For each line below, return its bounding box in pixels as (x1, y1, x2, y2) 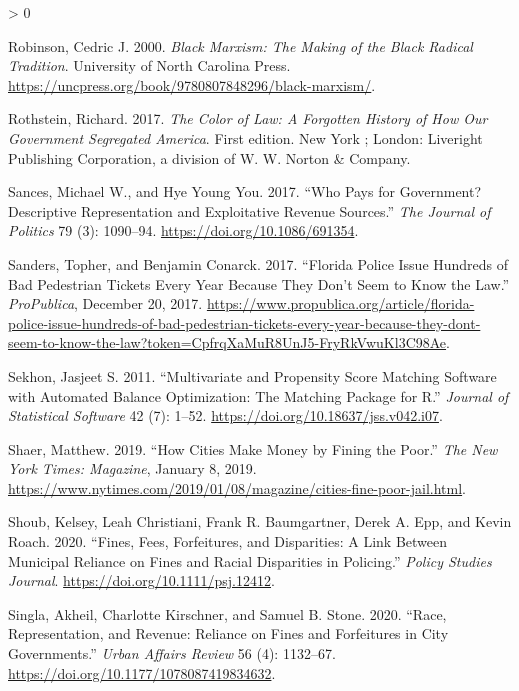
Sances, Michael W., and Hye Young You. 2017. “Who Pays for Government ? (8, 181, 482, 202)
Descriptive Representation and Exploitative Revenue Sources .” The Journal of (8, 200, 491, 221)
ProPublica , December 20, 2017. (8, 293, 203, 314)
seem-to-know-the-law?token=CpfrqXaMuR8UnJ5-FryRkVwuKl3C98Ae (8, 332, 447, 353)
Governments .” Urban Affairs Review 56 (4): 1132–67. (8, 643, 336, 664)
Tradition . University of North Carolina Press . (8, 55, 291, 76)
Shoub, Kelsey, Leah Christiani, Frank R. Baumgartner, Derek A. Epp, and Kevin (8, 511, 512, 532)
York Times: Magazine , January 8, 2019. (8, 458, 257, 479)
